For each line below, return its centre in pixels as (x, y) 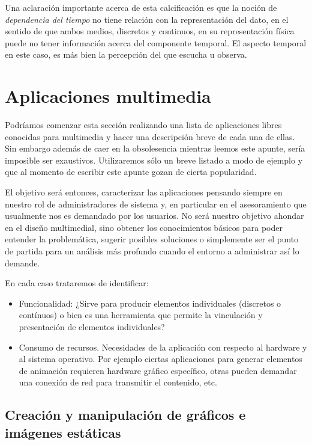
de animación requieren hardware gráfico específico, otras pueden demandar (158, 370)
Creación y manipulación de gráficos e (125, 415)
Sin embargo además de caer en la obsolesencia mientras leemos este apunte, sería (155, 148)
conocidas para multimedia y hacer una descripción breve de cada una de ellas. (150, 136)
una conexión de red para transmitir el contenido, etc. (118, 382)
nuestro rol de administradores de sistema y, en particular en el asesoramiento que (156, 204)
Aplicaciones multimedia (108, 96)
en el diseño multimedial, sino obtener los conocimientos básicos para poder (144, 227)
